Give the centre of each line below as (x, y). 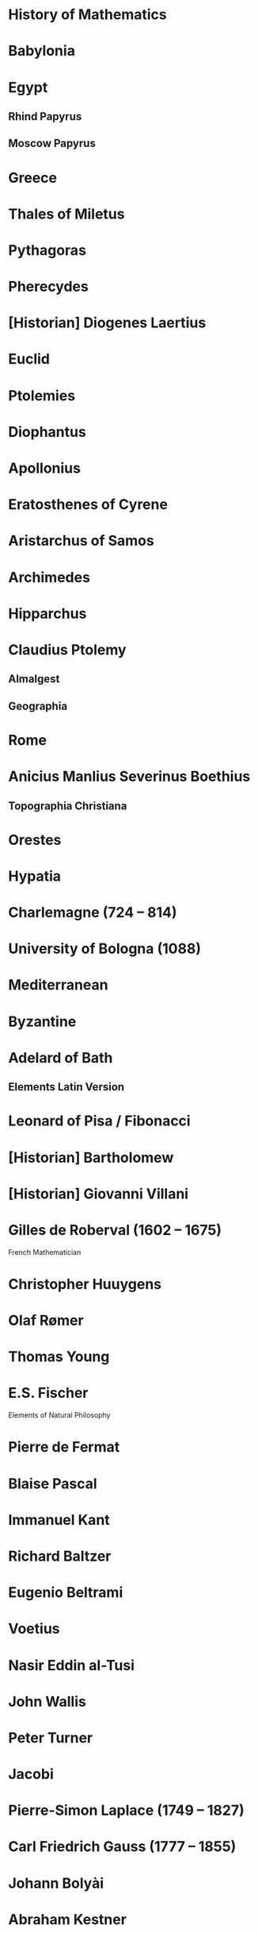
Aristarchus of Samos (81, 541)
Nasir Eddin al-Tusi (71, 1665)
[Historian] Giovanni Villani (98, 1194)
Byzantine (42, 1021)
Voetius (34, 1629)
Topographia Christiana (68, 806)
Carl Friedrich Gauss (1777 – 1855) (122, 1847)
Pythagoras (47, 250)
